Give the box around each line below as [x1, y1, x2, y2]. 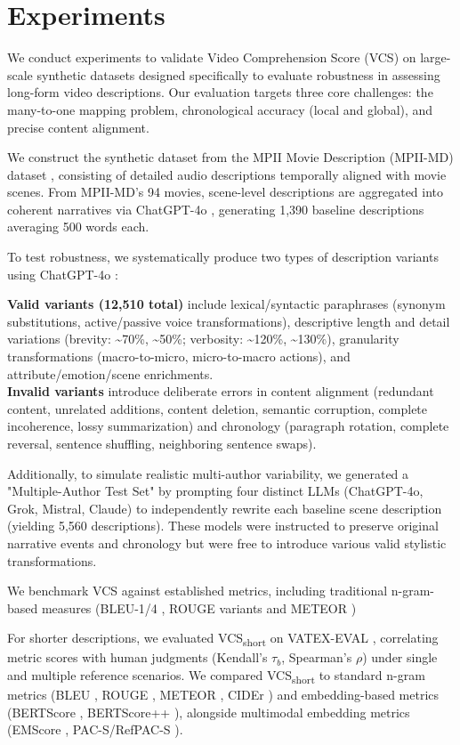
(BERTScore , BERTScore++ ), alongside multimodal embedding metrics [7, 702, 410, 721]
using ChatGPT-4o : [7, 264, 118, 283]
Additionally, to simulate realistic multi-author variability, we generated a [7, 464, 409, 482]
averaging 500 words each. [7, 217, 149, 236]
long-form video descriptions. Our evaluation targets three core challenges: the [7, 83, 433, 101]
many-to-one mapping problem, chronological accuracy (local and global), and [7, 100, 433, 118]
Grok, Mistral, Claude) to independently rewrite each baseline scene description [7, 498, 442, 517]
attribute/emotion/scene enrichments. [7, 364, 214, 383]
